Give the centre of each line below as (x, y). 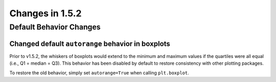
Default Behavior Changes (55, 27)
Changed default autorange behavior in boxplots (90, 44)
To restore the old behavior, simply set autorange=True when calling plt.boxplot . (99, 73)
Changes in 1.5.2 (45, 13)
